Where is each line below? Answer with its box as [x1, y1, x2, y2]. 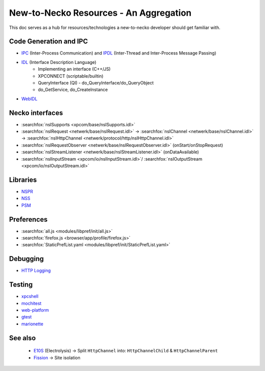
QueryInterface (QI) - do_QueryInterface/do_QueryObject [38, 80, 154, 86]
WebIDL [21, 96, 38, 102]
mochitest [21, 300, 42, 306]
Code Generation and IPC [9, 37, 88, 46]
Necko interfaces [9, 109, 63, 117]
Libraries [9, 175, 37, 184]
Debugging [9, 255, 44, 263]
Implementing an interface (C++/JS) [38, 66, 111, 72]
